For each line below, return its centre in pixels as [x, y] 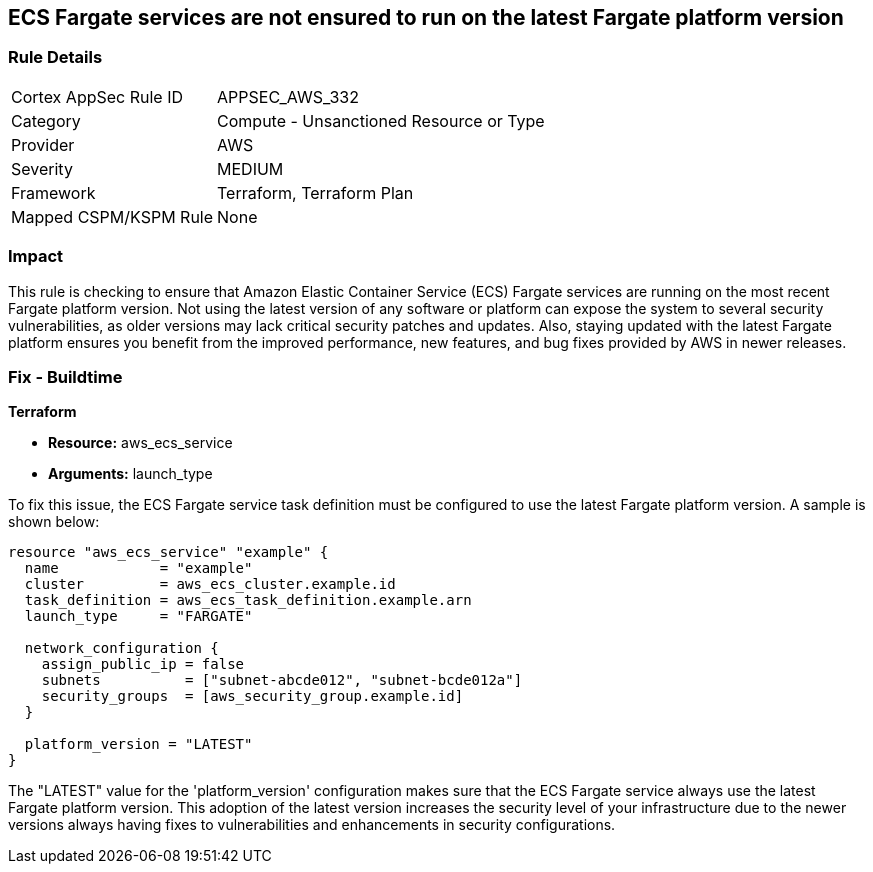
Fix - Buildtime [65, 376]
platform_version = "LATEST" [138, 744]
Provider [43, 144]
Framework [53, 192]
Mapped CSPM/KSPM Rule [112, 216]
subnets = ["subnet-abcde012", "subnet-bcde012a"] [282, 680]
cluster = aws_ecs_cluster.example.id [210, 584]
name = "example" [138, 568]
